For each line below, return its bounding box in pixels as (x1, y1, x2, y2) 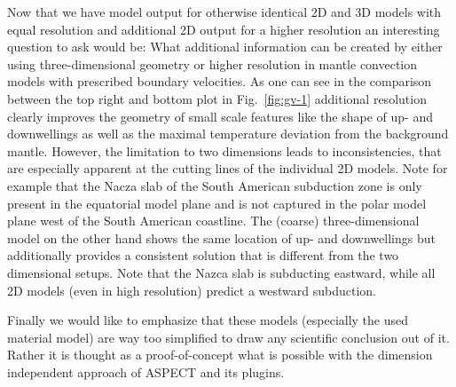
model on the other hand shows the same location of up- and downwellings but (7, 228, 436, 247)
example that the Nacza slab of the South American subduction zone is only (7, 176, 422, 194)
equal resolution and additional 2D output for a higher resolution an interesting (7, 20, 440, 38)
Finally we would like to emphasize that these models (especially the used (7, 311, 409, 329)
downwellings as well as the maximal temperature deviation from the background (7, 124, 449, 143)
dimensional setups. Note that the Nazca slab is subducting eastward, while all (7, 263, 436, 281)
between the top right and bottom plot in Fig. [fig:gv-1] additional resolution (7, 89, 427, 107)
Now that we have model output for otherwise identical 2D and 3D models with (7, 3, 442, 20)
